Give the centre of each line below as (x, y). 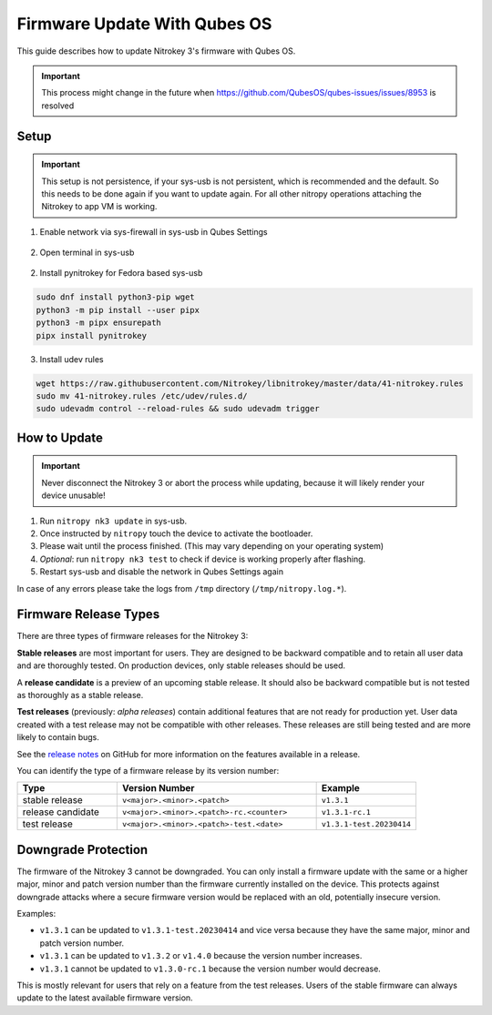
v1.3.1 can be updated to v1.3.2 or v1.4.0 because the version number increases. (201, 956)
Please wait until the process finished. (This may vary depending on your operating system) (212, 546)
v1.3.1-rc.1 (346, 812)
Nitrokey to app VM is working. (99, 207)
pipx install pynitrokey (92, 335)
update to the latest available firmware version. (105, 998)
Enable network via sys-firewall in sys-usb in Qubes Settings (154, 231)
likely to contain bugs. (58, 737)
